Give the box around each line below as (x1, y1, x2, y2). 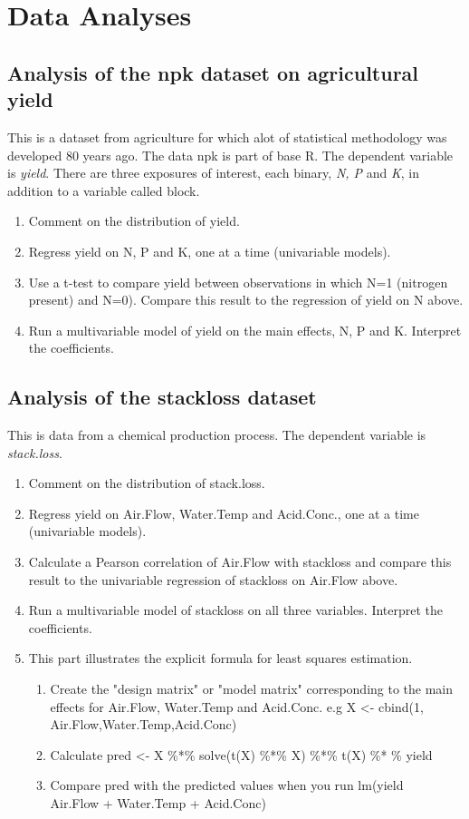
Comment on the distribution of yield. (28, 211, 240, 230)
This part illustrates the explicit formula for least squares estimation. (28, 648, 413, 668)
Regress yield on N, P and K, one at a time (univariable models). (28, 241, 391, 260)
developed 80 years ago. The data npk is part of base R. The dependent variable (7, 145, 454, 164)
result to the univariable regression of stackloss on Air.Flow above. (28, 570, 398, 589)
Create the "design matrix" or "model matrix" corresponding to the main (50, 679, 454, 698)
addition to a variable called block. (7, 180, 200, 200)
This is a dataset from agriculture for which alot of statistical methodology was (7, 127, 447, 146)
